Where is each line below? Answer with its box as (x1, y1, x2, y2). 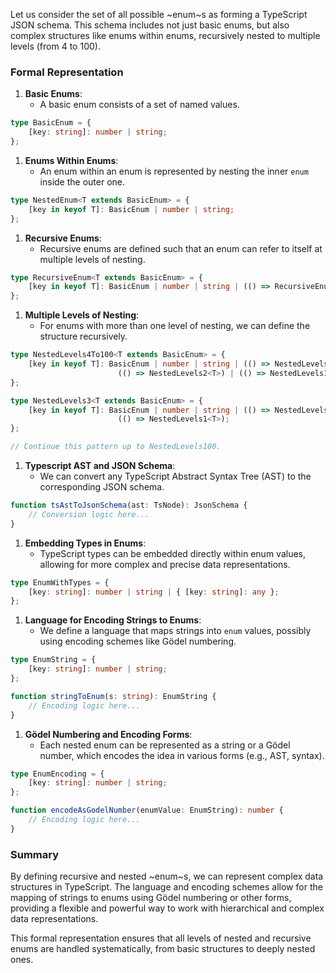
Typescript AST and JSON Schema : (24, 460, 176, 472)
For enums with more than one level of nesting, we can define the (39, 320, 311, 332)
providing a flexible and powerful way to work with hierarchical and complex (10, 902, 325, 914)
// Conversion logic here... (28, 509, 150, 519)
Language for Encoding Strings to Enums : (24, 614, 202, 626)
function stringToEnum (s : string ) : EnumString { (10, 691, 217, 701)
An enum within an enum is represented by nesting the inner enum (39, 165, 309, 177)
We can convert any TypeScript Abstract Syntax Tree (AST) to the (39, 470, 312, 483)
